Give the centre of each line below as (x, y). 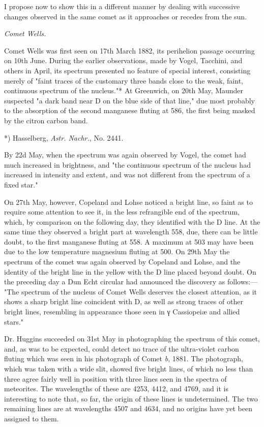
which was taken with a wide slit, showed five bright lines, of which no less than (129, 368)
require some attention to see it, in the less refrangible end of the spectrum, (122, 212)
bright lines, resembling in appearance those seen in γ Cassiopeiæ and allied (122, 312)
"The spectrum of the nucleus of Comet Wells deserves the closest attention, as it (131, 291)
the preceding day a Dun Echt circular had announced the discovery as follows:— (131, 282)
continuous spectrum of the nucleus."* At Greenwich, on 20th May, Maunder (124, 90)
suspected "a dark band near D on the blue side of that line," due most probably (129, 100)
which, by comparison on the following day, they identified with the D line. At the (132, 221)
